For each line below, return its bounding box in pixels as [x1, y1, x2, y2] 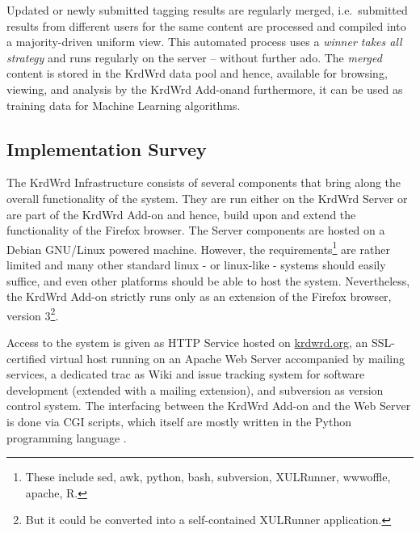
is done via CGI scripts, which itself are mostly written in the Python [6, 412, 352, 429]
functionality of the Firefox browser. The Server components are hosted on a [6, 222, 385, 239]
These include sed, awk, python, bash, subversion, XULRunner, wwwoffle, [25, 468, 391, 485]
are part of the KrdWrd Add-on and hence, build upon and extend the [6, 205, 356, 222]
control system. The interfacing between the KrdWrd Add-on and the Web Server [6, 397, 411, 414]
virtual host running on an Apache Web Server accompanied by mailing [49, 349, 405, 366]
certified [6, 349, 47, 366]
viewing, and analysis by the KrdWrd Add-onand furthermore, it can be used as [6, 80, 403, 97]
